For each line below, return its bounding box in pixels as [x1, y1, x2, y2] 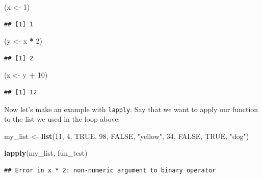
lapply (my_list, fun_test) [4, 148, 88, 158]
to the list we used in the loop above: [4, 114, 120, 124]
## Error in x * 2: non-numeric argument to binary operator [4, 167, 216, 174]
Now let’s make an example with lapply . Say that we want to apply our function [4, 103, 258, 114]
